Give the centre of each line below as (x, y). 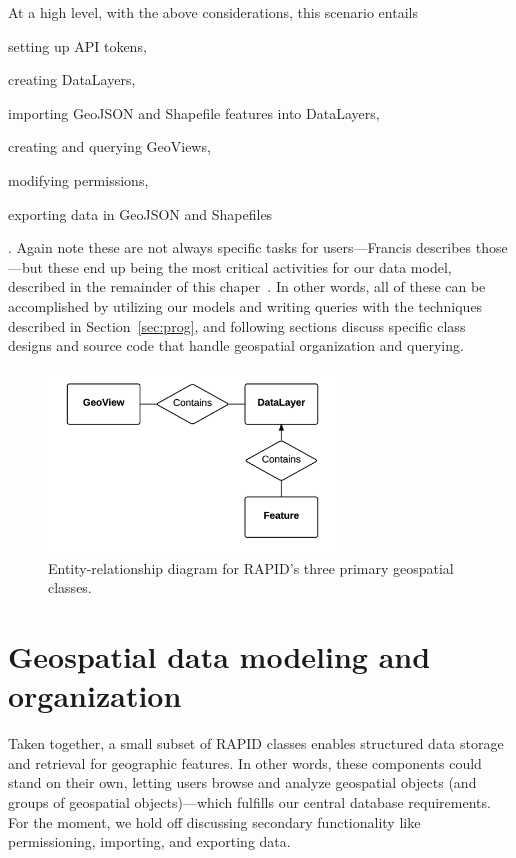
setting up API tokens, (77, 45)
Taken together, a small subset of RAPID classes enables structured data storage (256, 743)
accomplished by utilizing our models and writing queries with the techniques (245, 305)
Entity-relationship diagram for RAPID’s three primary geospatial (251, 567)
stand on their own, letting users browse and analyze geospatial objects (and (242, 782)
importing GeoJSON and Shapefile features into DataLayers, (194, 112)
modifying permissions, (78, 179)
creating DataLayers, (72, 79)
